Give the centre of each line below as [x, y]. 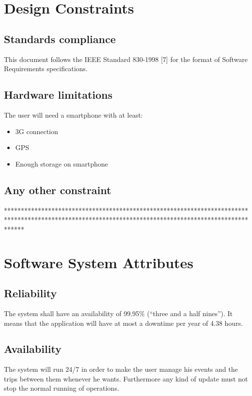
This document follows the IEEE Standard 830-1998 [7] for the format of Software [126, 59]
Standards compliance [60, 38]
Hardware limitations [58, 95]
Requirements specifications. [46, 69]
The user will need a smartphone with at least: [73, 114]
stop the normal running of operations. [62, 388]
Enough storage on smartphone [62, 163]
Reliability [31, 293]
